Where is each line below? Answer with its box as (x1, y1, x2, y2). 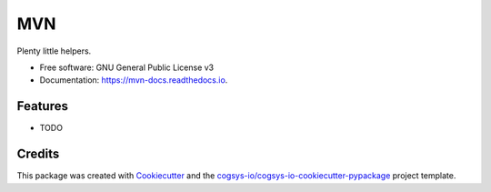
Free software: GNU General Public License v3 (39, 62, 215, 73)
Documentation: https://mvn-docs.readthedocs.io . (39, 75, 228, 86)
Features (16, 98, 68, 114)
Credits (16, 147, 60, 162)
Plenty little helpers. (16, 45, 92, 56)
